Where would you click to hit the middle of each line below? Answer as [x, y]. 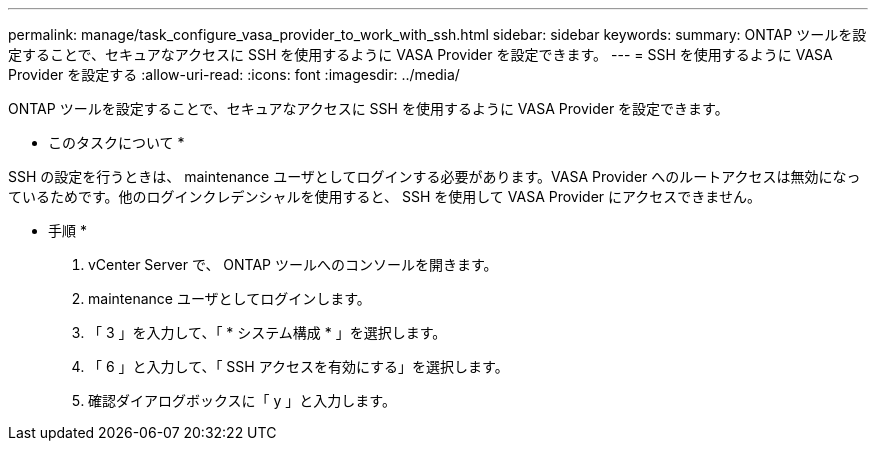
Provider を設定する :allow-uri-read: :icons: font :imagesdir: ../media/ [234, 74]
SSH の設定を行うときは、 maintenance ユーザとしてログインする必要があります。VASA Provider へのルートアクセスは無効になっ [434, 176]
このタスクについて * [116, 142]
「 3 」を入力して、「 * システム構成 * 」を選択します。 [267, 332]
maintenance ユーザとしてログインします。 [229, 298]
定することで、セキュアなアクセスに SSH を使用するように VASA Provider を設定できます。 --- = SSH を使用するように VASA [420, 54]
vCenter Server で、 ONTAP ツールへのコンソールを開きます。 [293, 264]
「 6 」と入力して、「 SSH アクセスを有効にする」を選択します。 [298, 366]
